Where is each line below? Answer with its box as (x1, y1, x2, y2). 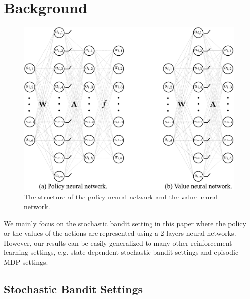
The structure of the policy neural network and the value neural (24, 192, 218, 202)
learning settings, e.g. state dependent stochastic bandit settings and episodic (4, 247, 239, 257)
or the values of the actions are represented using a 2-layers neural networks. (4, 228, 236, 238)
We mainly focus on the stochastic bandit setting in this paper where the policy (4, 218, 246, 228)
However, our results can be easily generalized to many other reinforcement (4, 237, 232, 248)
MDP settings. (4, 256, 48, 267)
